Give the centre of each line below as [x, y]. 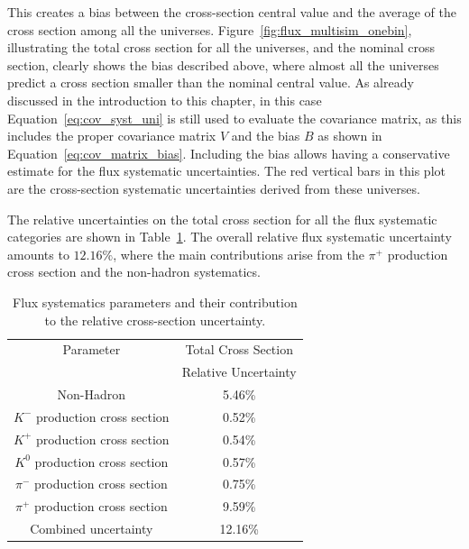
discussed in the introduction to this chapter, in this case [165, 100]
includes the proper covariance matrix [112, 136]
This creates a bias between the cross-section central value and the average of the [232, 12]
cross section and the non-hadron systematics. [134, 272]
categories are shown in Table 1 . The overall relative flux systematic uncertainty [230, 237]
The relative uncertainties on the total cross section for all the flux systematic [222, 219]
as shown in [350, 136]
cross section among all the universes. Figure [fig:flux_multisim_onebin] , [210, 29]
